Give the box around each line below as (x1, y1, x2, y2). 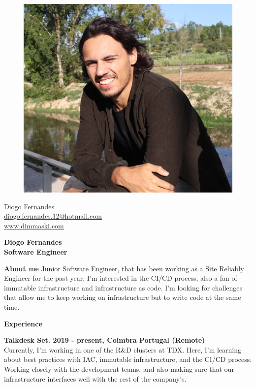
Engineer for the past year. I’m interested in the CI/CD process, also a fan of (4, 273, 237, 283)
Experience (4, 318, 42, 328)
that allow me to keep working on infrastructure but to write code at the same (4, 292, 241, 302)
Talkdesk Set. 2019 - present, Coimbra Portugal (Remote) (4, 335, 205, 345)
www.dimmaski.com (4, 220, 64, 230)
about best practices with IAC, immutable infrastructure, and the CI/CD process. (4, 354, 252, 364)
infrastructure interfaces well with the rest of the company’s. (4, 373, 187, 384)
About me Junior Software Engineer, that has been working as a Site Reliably (4, 263, 244, 273)
